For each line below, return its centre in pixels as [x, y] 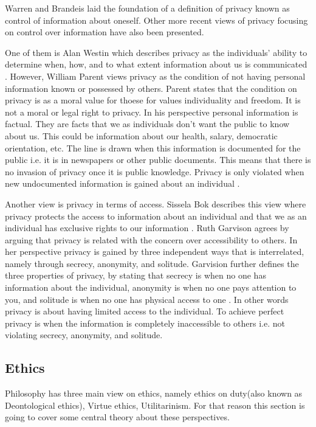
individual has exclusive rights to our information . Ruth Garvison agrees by [147, 228]
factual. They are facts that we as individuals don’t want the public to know [147, 124]
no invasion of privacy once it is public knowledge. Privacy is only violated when [155, 171]
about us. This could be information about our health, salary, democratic [141, 135]
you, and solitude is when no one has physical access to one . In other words [147, 299]
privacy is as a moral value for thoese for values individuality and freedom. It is [153, 100]
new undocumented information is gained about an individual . [122, 183]
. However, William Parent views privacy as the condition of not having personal [155, 76]
